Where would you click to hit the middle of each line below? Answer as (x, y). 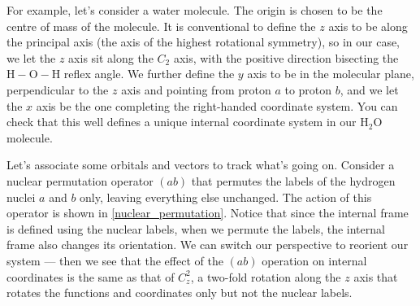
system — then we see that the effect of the (115, 260)
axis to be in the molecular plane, (331, 74)
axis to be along (368, 26)
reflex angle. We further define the (149, 74)
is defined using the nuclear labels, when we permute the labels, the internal (196, 228)
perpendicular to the (58, 89)
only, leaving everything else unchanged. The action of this (226, 197)
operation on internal (314, 260)
